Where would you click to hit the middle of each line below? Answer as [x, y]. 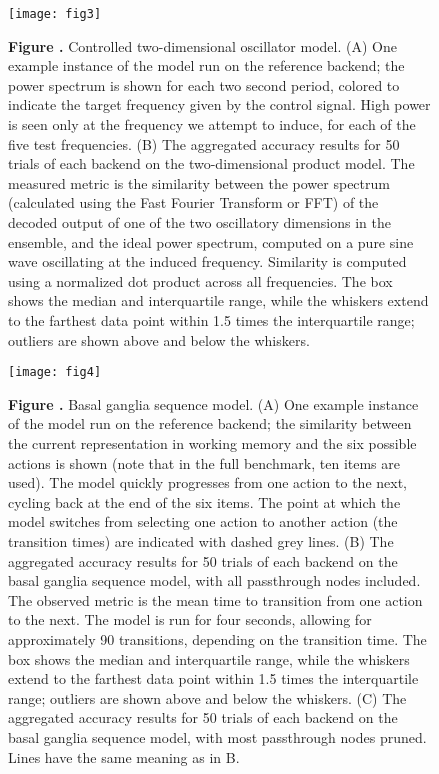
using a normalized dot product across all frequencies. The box [200, 280]
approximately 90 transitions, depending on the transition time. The [217, 638]
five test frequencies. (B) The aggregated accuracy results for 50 [204, 143]
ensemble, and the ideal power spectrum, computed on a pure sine [211, 241]
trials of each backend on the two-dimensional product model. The [211, 163]
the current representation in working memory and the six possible [212, 443]
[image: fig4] [55, 372]
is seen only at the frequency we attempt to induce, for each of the [212, 124]
